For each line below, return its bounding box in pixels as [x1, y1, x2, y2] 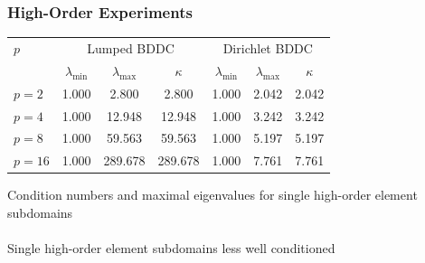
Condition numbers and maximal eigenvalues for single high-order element [7, 185, 418, 204]
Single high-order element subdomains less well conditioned [7, 239, 335, 258]
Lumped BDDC [87, 38, 175, 57]
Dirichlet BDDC [222, 38, 313, 57]
